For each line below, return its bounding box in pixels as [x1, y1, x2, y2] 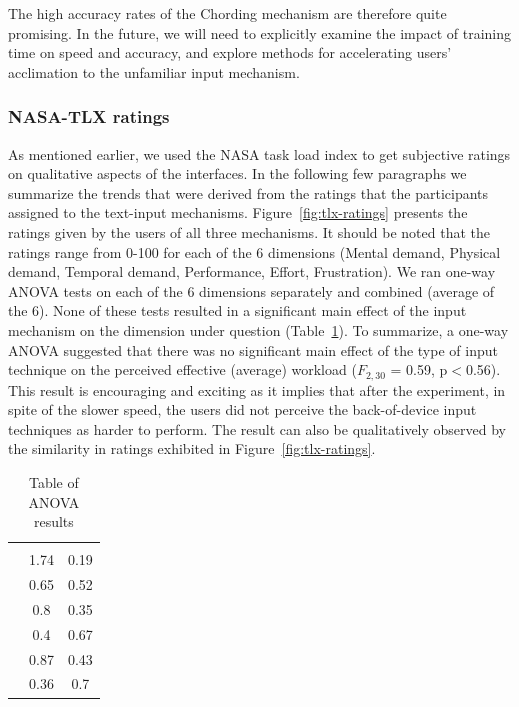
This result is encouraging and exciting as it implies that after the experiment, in [8, 379, 506, 400]
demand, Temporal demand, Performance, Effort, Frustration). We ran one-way [8, 261, 496, 282]
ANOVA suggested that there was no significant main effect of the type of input [8, 339, 498, 360]
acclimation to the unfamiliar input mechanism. [8, 61, 300, 82]
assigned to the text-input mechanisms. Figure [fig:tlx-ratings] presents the [8, 202, 468, 223]
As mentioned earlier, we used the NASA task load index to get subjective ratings [8, 143, 511, 164]
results [33, 511, 74, 532]
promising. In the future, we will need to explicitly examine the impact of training [8, 22, 512, 43]
